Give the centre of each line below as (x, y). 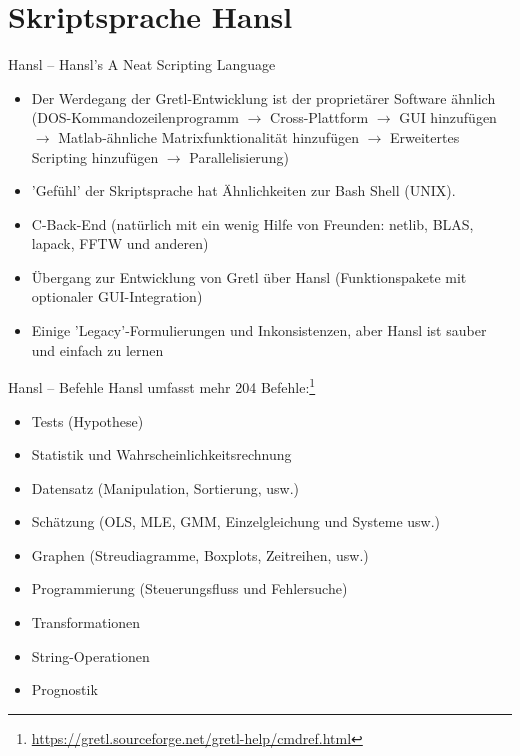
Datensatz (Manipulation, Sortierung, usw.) (165, 487)
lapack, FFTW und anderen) (120, 243)
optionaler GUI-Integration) (117, 296)
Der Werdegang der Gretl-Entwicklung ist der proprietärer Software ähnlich (263, 97)
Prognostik (64, 689)
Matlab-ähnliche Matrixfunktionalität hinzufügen (208, 136)
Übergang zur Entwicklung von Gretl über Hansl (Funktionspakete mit (249, 276)
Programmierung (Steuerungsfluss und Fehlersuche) (189, 588)
